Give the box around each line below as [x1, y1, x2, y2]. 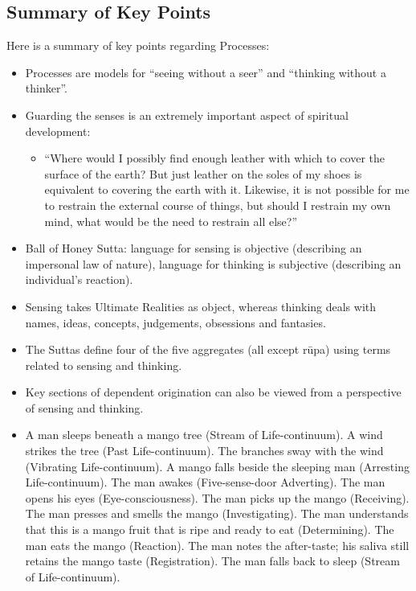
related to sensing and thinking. [25, 356, 182, 373]
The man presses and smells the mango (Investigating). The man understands [25, 505, 409, 522]
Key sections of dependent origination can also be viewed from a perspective [25, 384, 402, 400]
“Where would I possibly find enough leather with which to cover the [44, 150, 385, 166]
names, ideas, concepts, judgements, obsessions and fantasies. [25, 314, 326, 330]
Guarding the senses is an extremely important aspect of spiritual [25, 106, 349, 123]
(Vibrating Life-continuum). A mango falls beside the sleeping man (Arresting [25, 458, 410, 474]
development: [25, 122, 91, 139]
